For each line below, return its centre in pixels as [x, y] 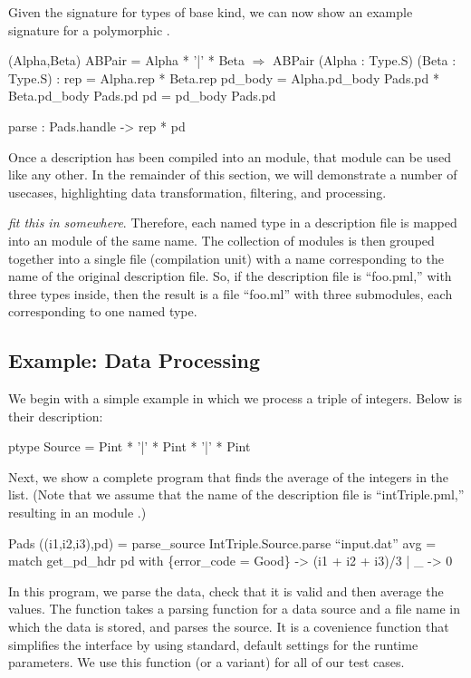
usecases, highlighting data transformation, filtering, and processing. [197, 192]
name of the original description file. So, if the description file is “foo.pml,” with [230, 276]
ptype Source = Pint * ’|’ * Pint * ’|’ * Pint [130, 446]
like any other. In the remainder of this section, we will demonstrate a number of [233, 174]
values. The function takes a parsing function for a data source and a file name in [234, 609]
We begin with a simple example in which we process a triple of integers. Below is [235, 398]
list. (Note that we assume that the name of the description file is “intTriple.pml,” [236, 494]
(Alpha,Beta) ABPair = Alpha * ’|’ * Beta [126, 60]
